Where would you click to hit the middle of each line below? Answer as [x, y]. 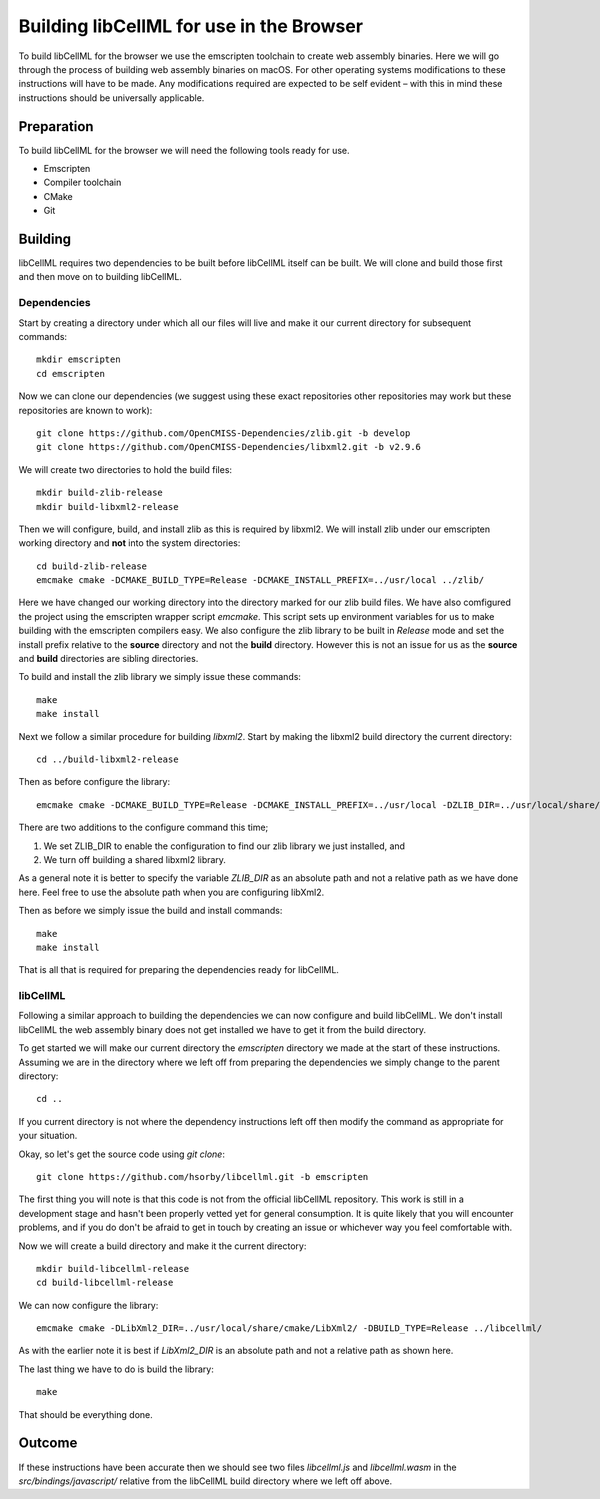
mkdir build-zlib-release [100, 493]
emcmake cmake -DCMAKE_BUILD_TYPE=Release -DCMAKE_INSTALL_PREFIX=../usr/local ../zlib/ [260, 580]
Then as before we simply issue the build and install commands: [150, 911]
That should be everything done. [86, 1414]
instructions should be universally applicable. [111, 97]
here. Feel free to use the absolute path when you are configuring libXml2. [171, 892]
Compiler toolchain [82, 182]
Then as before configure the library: [94, 782]
